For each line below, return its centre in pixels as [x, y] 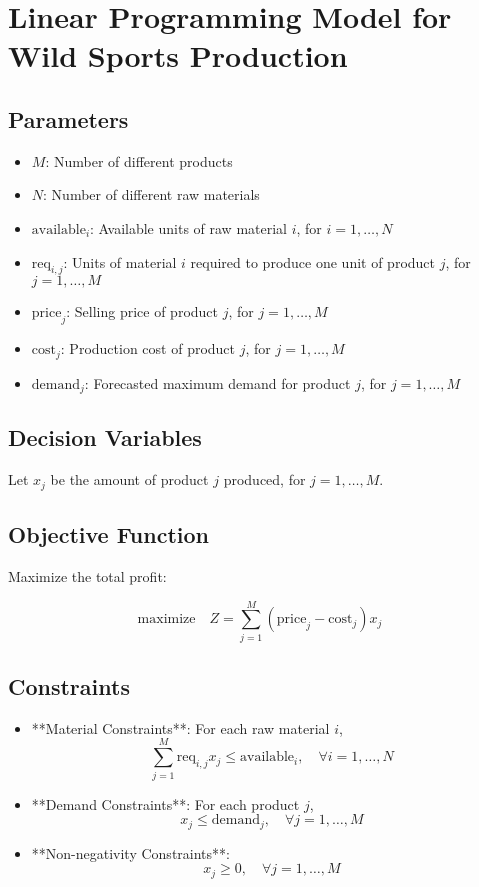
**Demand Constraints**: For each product [165, 803]
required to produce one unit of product [313, 261]
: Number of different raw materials [151, 194]
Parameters [68, 118]
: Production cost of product [148, 348]
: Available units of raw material [188, 227]
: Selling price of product [142, 311]
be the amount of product [129, 479]
